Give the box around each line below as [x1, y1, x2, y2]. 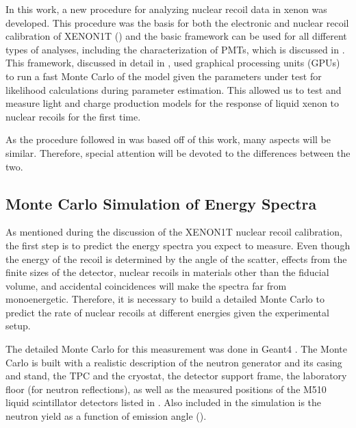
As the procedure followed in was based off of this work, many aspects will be [5, 132, 331, 147]
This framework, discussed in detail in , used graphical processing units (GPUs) [5, 55, 340, 70]
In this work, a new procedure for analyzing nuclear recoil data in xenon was [5, 2, 327, 16]
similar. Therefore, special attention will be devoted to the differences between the [5, 145, 351, 160]
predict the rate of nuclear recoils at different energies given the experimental [5, 305, 329, 319]
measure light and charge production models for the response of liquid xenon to [5, 96, 340, 110]
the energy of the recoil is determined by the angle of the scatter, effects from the [5, 251, 347, 266]
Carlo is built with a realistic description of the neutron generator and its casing [5, 355, 342, 369]
